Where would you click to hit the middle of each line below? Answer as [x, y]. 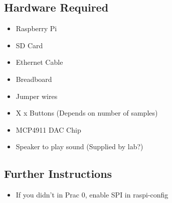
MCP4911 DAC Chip [48, 129]
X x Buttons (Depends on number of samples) [87, 113]
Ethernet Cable [39, 62]
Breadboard [34, 79]
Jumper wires [37, 96]
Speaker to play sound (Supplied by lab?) [79, 146]
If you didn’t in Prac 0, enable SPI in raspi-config [92, 195]
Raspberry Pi [36, 28]
